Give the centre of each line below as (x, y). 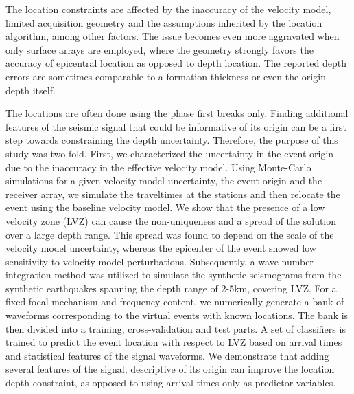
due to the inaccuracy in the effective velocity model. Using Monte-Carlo (158, 167)
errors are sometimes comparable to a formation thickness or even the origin (166, 76)
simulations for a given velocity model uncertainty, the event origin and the (164, 180)
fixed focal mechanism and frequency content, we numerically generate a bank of (175, 302)
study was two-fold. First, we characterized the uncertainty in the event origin (170, 153)
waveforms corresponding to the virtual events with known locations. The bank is (177, 315)
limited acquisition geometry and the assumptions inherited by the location (164, 22)
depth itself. (31, 90)
